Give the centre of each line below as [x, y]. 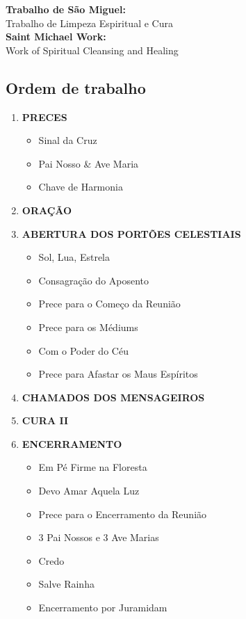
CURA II [45, 420]
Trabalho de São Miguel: [66, 9]
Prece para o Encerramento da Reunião [123, 514]
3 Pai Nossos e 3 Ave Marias [99, 537]
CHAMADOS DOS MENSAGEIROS [113, 397]
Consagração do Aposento [94, 280]
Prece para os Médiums [88, 327]
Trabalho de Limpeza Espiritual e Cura [89, 23]
